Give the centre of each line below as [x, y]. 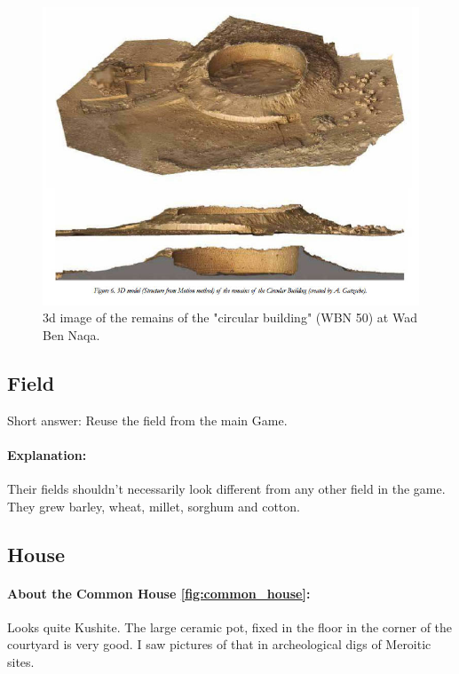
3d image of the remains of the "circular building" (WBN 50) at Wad [230, 317]
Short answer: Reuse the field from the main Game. [147, 420]
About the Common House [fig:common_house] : [159, 593]
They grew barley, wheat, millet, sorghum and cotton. [154, 506]
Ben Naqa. [71, 334]
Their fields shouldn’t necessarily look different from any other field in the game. [226, 489]
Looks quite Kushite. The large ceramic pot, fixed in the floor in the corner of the [230, 626]
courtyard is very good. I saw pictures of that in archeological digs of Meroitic [219, 644]
